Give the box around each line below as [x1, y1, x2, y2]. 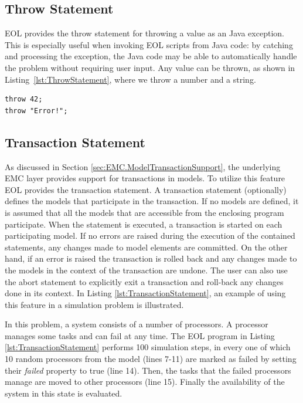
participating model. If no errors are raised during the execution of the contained [5, 229, 295, 242]
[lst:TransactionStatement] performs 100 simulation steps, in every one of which [5, 341, 291, 353]
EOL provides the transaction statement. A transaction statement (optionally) [5, 183, 287, 195]
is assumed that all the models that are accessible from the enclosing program [5, 206, 284, 218]
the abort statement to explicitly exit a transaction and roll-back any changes [5, 275, 284, 287]
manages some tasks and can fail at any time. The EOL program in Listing [5, 329, 275, 341]
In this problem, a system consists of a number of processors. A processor [5, 318, 268, 330]
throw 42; [5, 95, 43, 104]
